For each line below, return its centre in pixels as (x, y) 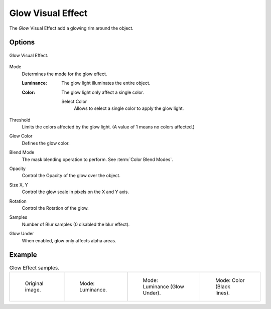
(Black (223, 286)
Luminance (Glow (163, 286)
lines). (223, 292)
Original (34, 283)
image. (33, 289)
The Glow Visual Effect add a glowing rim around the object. (72, 28)
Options (22, 42)
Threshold (20, 120)
